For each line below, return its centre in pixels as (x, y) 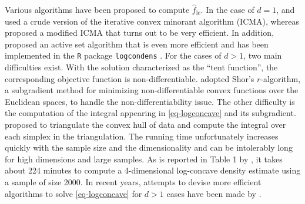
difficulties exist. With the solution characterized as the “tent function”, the (141, 67)
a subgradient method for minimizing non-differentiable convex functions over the (152, 90)
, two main (263, 55)
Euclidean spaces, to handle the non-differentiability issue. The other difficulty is (150, 101)
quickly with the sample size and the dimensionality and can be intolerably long (149, 147)
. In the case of (227, 9)
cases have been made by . (214, 193)
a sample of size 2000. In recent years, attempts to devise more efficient (133, 181)
